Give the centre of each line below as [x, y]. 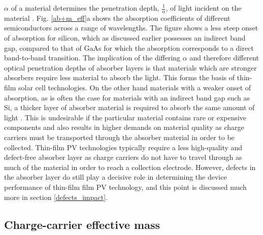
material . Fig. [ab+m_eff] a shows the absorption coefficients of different [117, 18]
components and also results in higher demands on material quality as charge [124, 127]
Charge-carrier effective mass [82, 224]
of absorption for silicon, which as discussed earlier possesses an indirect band [125, 38]
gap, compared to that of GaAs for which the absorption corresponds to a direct [129, 47]
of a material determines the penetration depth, [85, 8]
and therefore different [224, 58]
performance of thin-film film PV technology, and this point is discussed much [125, 187]
